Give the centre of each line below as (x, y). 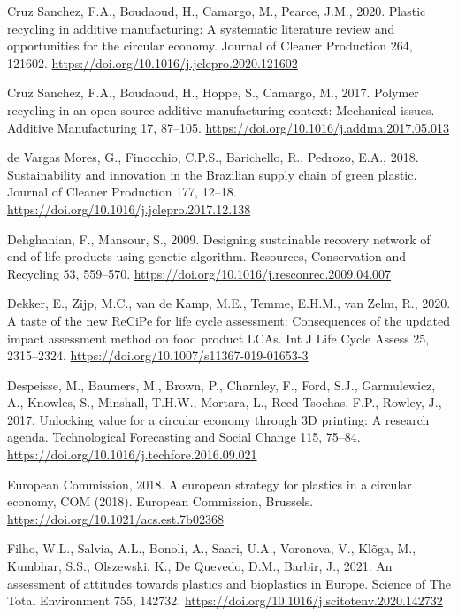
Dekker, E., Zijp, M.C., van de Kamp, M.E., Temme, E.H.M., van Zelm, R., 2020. (229, 303)
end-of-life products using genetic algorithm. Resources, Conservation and (207, 256)
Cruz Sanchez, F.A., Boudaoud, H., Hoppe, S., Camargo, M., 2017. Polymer (213, 92)
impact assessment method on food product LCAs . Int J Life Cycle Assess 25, (218, 338)
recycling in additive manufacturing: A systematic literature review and (201, 28)
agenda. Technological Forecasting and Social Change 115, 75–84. (184, 437)
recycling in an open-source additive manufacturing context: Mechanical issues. (221, 109)
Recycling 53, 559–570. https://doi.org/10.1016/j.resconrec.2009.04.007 (199, 273)
